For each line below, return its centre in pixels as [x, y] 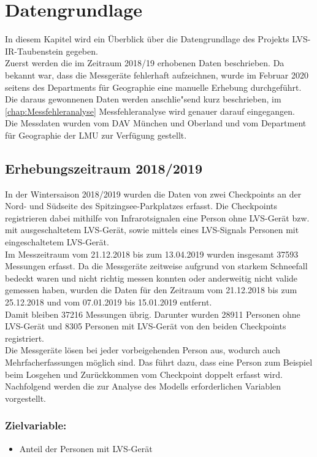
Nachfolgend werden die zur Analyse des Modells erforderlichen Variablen [143, 386]
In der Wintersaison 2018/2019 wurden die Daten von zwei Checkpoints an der [153, 194]
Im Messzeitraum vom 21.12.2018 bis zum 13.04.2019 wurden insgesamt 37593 [152, 254]
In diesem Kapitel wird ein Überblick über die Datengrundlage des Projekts [147, 39]
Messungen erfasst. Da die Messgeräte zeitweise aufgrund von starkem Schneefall [156, 266]
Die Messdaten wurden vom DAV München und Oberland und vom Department [156, 123]
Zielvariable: [36, 425]
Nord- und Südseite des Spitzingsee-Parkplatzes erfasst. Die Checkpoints [141, 206]
